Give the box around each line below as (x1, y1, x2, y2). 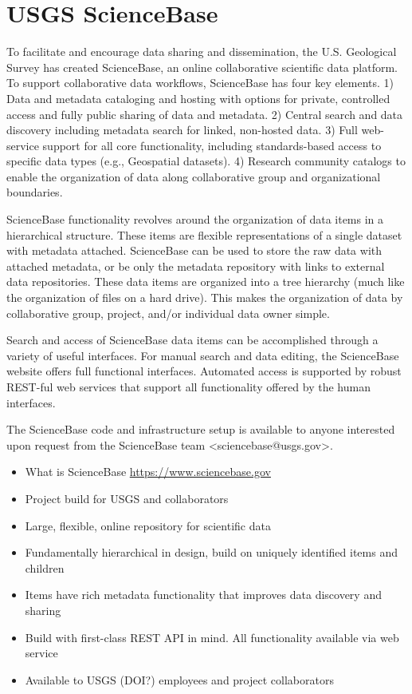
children (25, 559, 65, 576)
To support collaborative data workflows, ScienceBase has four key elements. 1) (6, 74, 394, 91)
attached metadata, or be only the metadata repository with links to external (6, 257, 385, 274)
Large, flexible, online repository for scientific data (25, 517, 271, 533)
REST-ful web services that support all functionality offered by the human (6, 379, 371, 395)
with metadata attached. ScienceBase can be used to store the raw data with (6, 242, 383, 259)
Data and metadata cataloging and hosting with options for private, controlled (6, 89, 390, 106)
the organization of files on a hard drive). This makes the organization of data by (6, 289, 403, 306)
